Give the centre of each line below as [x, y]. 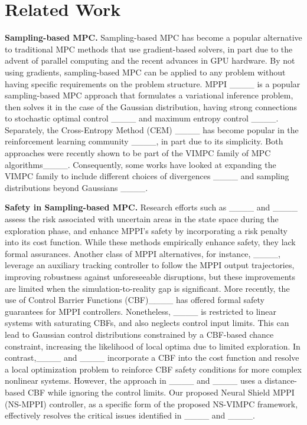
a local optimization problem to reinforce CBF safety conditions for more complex [153, 369]
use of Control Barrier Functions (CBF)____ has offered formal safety [135, 300]
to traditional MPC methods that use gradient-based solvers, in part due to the [149, 49]
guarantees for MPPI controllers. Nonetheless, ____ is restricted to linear [141, 311]
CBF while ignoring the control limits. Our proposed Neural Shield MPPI [161, 392]
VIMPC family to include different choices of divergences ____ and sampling [147, 176]
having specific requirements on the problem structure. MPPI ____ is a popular [153, 83]
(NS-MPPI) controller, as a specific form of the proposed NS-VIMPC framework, [151, 403]
